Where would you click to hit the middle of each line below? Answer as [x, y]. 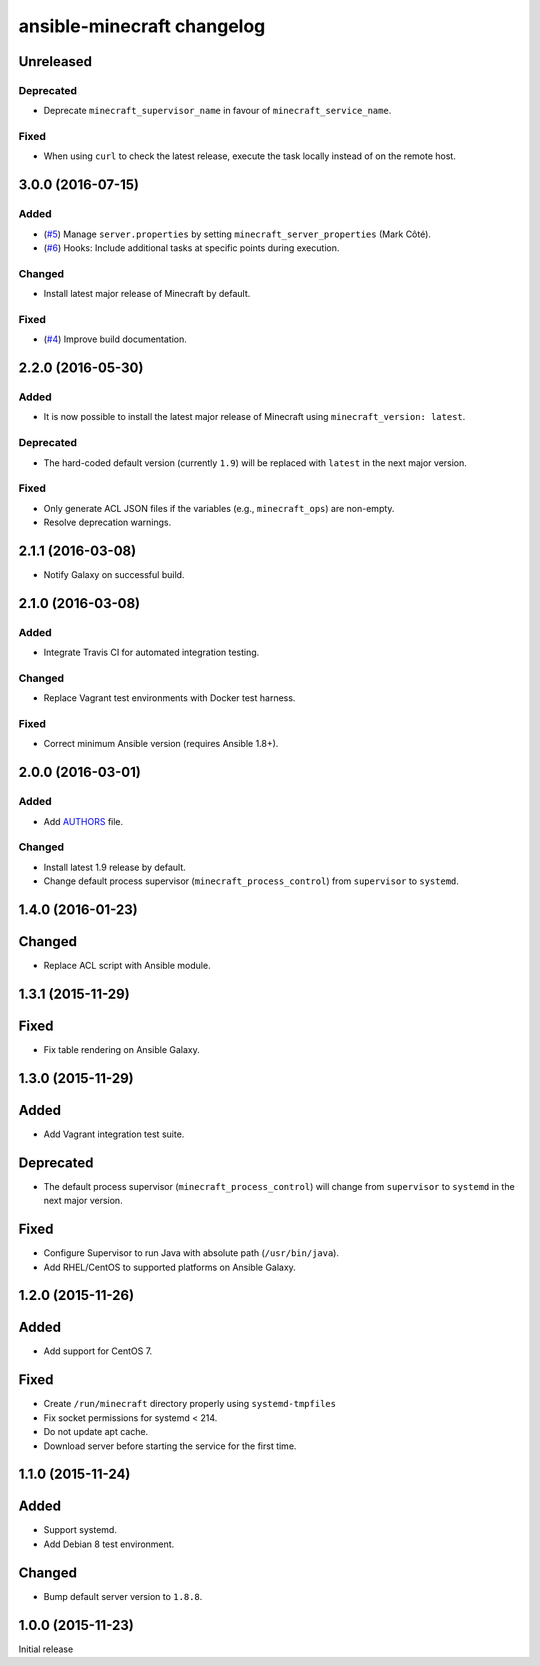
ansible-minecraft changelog [142, 26]
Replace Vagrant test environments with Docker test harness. [169, 698]
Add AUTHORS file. [83, 821]
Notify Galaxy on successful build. [114, 575]
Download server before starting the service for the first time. [170, 1446]
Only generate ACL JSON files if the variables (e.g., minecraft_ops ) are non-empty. [219, 508]
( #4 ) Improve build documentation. [115, 339]
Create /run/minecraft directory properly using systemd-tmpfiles [190, 1404]
